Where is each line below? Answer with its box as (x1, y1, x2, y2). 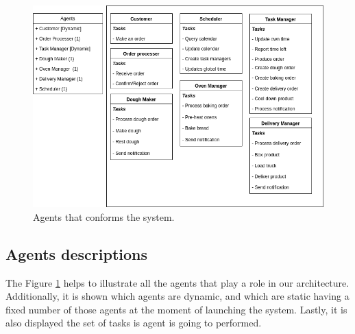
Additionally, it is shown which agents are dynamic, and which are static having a (5, 289, 350, 303)
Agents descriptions (5, 243, 148, 264)
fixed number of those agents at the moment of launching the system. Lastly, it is (5, 302, 347, 316)
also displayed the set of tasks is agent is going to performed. (5, 315, 262, 330)
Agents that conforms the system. (33, 209, 175, 224)
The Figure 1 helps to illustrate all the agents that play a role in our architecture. (5, 275, 350, 289)
